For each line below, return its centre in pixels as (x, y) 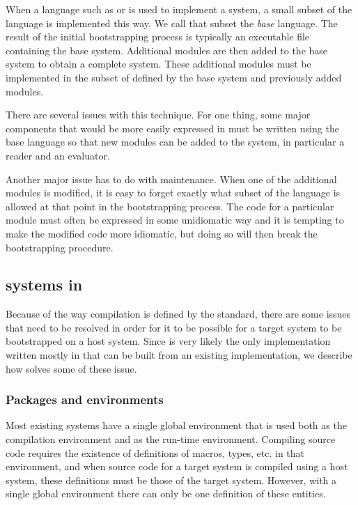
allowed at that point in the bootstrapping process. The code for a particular (170, 206)
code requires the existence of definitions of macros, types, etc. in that (155, 452)
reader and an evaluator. (58, 155)
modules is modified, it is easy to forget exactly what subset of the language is (173, 193)
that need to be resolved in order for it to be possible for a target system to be (174, 327)
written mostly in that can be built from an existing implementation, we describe (179, 355)
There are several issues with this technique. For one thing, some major (158, 115)
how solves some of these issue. (71, 368)
